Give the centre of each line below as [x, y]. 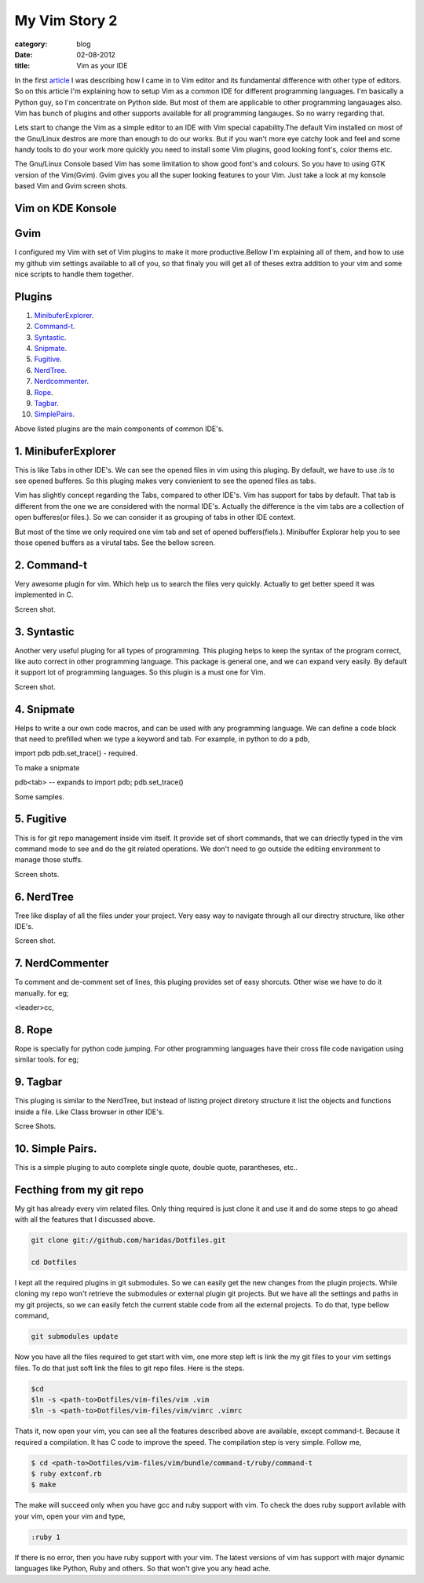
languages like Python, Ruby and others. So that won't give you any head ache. [143, 1568]
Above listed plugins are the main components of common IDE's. [119, 429]
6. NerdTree [44, 896]
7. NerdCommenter [62, 963]
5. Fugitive [40, 819]
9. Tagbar [38, 1082]
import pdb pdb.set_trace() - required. [76, 753]
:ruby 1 [46, 1537]
